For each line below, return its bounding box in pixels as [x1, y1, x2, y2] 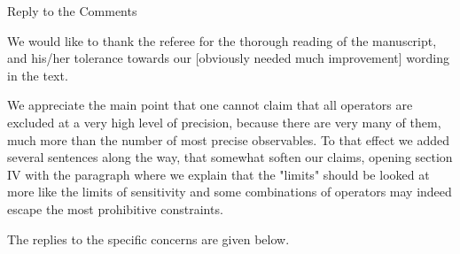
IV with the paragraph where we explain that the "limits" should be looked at [7, 165, 430, 183]
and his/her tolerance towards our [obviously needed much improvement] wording [7, 49, 450, 67]
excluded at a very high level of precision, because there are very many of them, [7, 112, 441, 131]
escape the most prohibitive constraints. [7, 199, 223, 218]
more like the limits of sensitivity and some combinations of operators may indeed [7, 182, 452, 201]
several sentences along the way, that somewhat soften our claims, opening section [7, 148, 453, 166]
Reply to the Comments [7, 2, 137, 19]
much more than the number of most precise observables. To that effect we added [7, 130, 449, 149]
